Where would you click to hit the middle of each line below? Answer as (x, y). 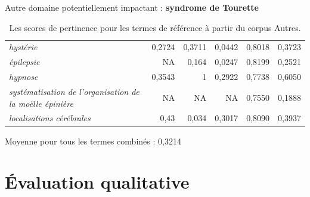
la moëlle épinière (41, 103)
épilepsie (24, 62)
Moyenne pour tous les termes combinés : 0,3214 (93, 141)
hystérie (23, 47)
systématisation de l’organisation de (74, 91)
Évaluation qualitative (97, 182)
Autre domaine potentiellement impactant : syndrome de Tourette (132, 7)
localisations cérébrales (50, 118)
